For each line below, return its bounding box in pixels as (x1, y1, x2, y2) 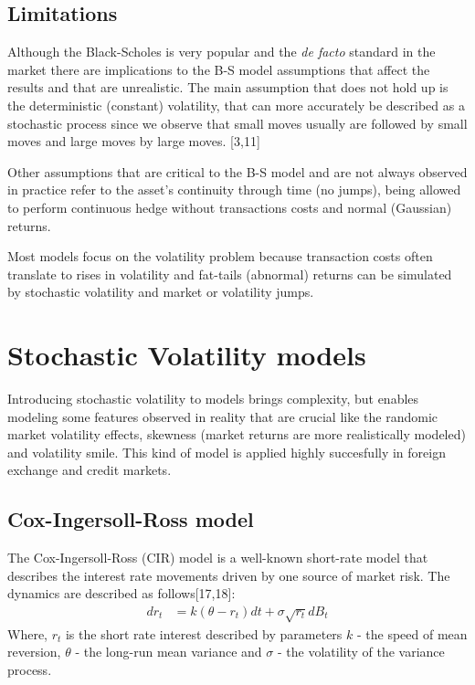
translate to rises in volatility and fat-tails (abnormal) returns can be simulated (7, 264, 452, 283)
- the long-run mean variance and (75, 642, 262, 661)
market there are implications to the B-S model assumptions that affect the (7, 59, 430, 79)
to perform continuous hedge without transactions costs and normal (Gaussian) (7, 197, 452, 216)
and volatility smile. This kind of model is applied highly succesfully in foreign (7, 442, 446, 461)
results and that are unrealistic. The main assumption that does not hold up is (7, 78, 449, 97)
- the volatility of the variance (277, 642, 445, 661)
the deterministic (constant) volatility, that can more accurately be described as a (7, 95, 465, 114)
